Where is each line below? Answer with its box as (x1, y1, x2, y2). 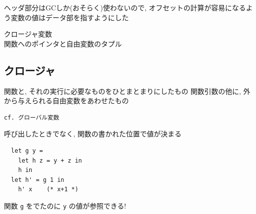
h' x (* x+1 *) (18, 186, 79, 193)
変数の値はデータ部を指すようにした (10, 12, 129, 22)
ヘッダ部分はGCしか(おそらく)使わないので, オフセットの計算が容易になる (4, 2, 246, 12)
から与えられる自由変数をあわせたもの (4, 95, 129, 106)
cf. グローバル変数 (4, 114, 59, 121)
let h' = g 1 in (11, 176, 64, 183)
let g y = (11, 147, 43, 154)
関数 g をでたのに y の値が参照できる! (4, 200, 126, 211)
